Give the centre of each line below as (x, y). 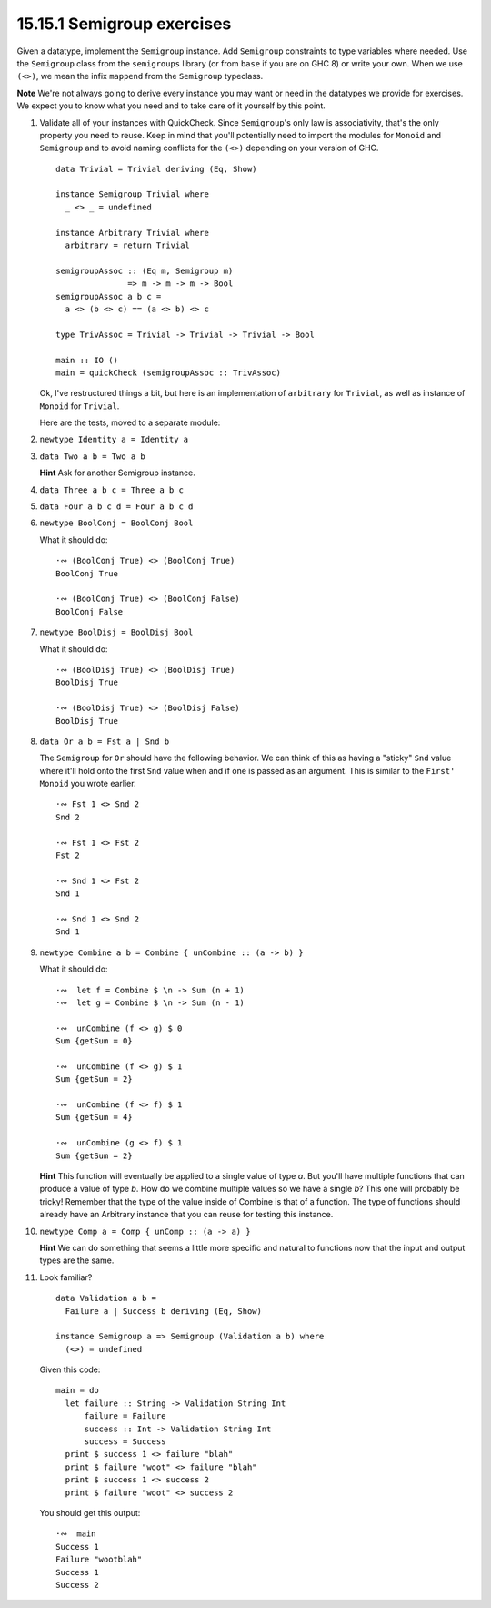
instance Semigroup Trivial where (132, 194)
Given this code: (70, 1369)
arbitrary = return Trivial (128, 245)
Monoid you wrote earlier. (88, 784)
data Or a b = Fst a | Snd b (105, 741)
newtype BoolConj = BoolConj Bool (116, 523)
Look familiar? (66, 1277)
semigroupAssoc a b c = (109, 296)
